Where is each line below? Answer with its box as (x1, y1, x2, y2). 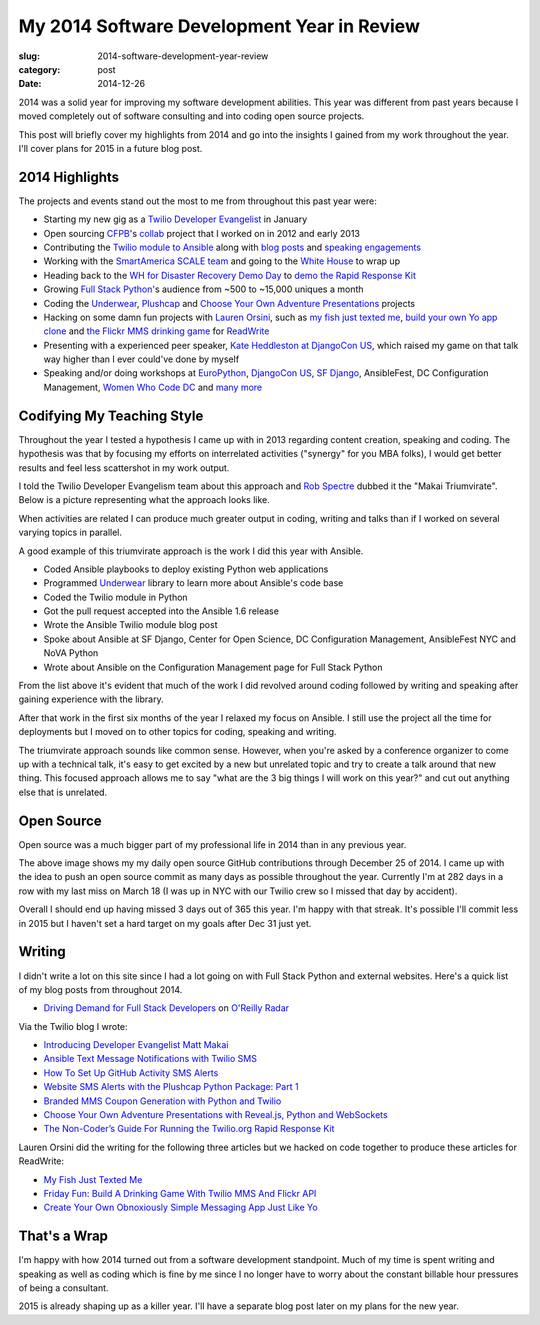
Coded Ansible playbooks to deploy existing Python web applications (43, 563, 329, 575)
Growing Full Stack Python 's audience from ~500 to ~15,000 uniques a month (43, 283, 364, 295)
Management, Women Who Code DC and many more (43, 381, 263, 393)
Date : (18, 78, 42, 90)
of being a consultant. (18, 1282, 109, 1294)
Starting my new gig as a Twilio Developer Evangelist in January (43, 213, 308, 225)
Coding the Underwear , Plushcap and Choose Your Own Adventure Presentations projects (43, 297, 415, 309)
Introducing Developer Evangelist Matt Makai (43, 1039, 229, 1051)
